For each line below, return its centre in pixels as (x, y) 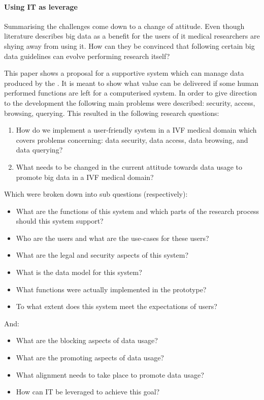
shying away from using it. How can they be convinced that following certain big (129, 45)
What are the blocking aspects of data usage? (87, 340)
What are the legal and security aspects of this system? (102, 255)
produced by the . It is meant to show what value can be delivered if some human (131, 83)
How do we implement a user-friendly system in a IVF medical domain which (136, 130)
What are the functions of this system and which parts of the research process (138, 211)
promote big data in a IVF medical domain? (85, 177)
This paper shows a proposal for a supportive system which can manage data (124, 73)
